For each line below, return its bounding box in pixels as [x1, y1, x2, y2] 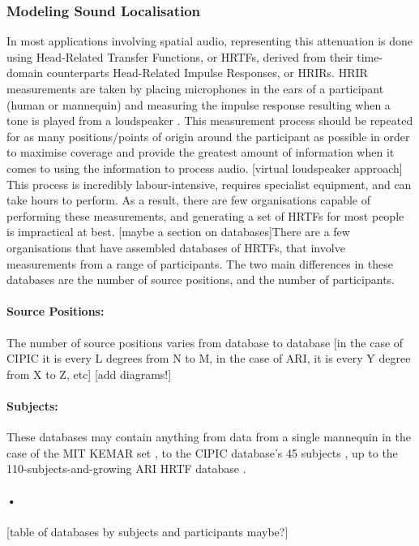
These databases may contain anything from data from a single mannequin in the [6, 428, 411, 445]
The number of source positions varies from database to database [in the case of [6, 333, 404, 350]
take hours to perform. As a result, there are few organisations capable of [6, 191, 371, 209]
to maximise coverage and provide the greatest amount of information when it [6, 144, 395, 161]
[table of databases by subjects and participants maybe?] [6, 522, 289, 540]
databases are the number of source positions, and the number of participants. [6, 271, 395, 288]
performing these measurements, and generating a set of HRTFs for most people [6, 207, 404, 224]
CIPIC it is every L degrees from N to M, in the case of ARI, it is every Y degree [6, 350, 411, 367]
